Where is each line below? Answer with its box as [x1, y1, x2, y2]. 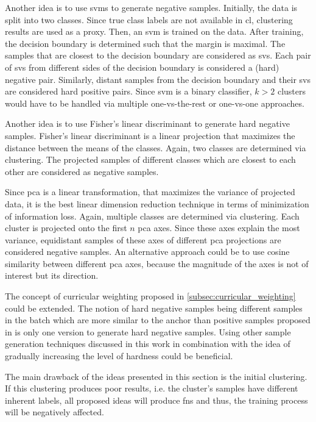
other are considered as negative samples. [5, 165, 159, 177]
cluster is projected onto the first [5, 221, 127, 234]
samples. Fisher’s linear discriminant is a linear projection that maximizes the [5, 129, 295, 141]
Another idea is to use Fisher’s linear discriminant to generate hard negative [5, 117, 290, 130]
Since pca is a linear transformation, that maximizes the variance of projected [5, 185, 295, 198]
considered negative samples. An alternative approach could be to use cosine [5, 245, 290, 258]
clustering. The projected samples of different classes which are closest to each [5, 153, 296, 166]
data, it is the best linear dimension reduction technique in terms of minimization [5, 197, 309, 210]
